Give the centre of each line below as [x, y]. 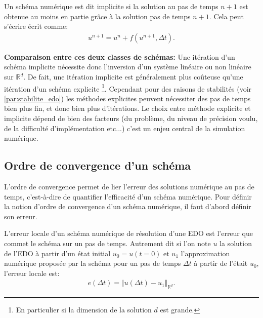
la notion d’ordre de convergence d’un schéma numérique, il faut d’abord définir [128, 206]
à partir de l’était [221, 263]
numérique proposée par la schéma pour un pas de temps [93, 263]
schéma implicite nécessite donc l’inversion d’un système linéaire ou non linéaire [128, 67]
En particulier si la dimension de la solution [84, 310]
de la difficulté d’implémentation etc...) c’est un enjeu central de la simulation [125, 128]
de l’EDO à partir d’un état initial [57, 253]
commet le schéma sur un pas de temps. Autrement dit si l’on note [107, 243]
